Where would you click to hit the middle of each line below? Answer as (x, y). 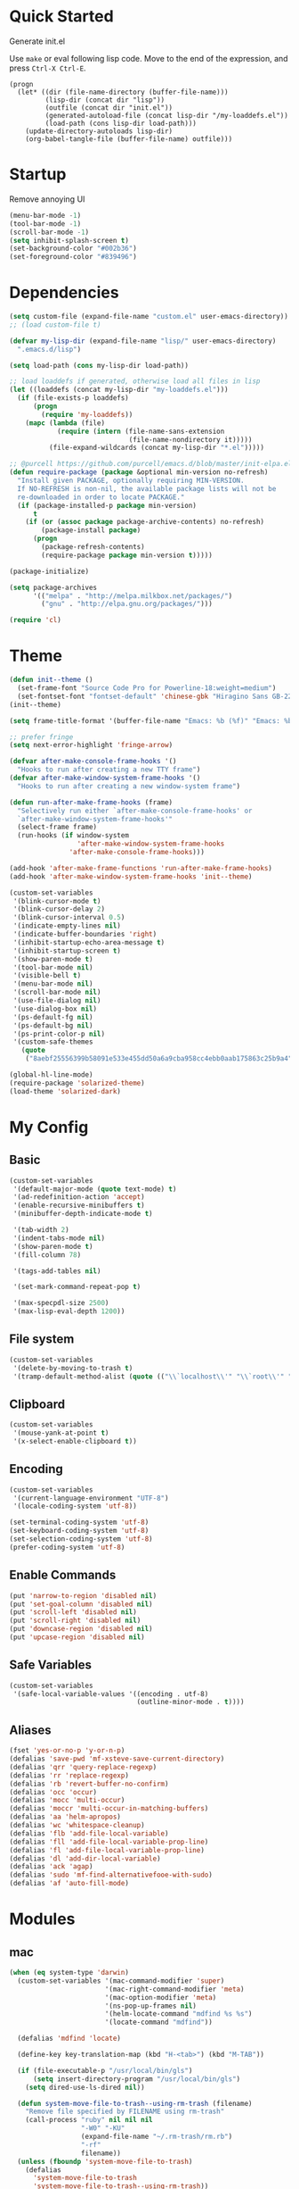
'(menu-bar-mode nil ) (53, 984)
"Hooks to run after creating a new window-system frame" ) (129, 786)
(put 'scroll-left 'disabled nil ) (73, 1612)
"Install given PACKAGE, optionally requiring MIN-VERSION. (131, 481)
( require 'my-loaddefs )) (87, 414)
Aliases (30, 1730)
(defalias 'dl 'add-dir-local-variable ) (85, 1859)
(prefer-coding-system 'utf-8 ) (67, 1547)
